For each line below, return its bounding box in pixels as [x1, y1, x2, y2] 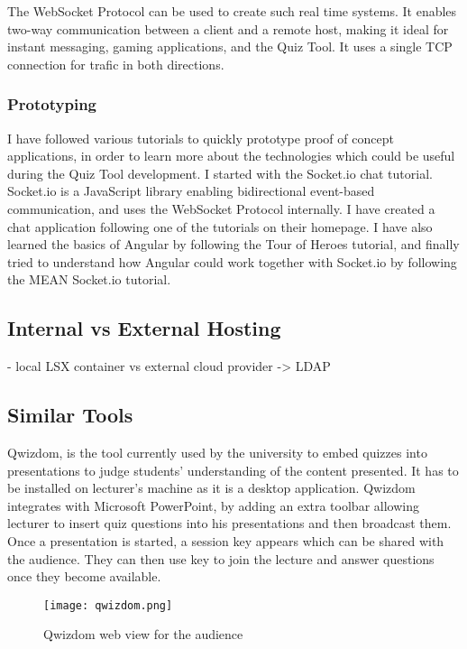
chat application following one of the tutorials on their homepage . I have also [7, 217, 433, 236]
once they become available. [7, 567, 161, 586]
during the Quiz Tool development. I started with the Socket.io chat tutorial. [7, 163, 433, 182]
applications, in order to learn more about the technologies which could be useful [7, 146, 455, 165]
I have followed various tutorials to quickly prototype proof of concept [7, 128, 394, 147]
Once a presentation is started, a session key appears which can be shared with [7, 531, 444, 550]
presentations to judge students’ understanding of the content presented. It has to [7, 460, 459, 479]
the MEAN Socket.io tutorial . [7, 270, 171, 289]
